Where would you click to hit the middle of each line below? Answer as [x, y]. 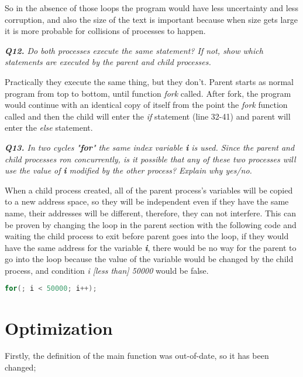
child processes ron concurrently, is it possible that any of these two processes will [150, 159]
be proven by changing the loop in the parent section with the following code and [151, 224]
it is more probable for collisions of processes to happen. [105, 31]
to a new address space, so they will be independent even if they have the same [147, 201]
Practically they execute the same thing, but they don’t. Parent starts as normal [149, 81]
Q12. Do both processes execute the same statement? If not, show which [134, 50]
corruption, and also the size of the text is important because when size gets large [151, 19]
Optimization [59, 327]
